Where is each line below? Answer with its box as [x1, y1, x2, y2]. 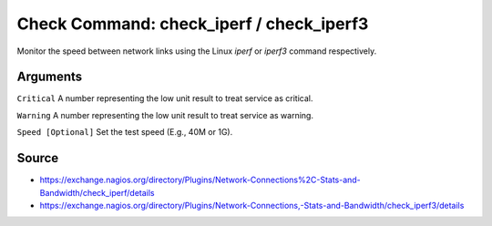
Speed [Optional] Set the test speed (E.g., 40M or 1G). [16, 127, 233, 138]
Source [16, 150, 59, 166]
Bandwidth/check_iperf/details [39, 187, 155, 198]
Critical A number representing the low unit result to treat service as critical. [16, 93, 313, 104]
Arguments [16, 69, 83, 85]
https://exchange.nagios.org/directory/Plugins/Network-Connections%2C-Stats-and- [39, 174, 362, 186]
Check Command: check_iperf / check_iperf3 [16, 14, 369, 34]
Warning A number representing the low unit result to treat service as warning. [16, 109, 314, 120]
